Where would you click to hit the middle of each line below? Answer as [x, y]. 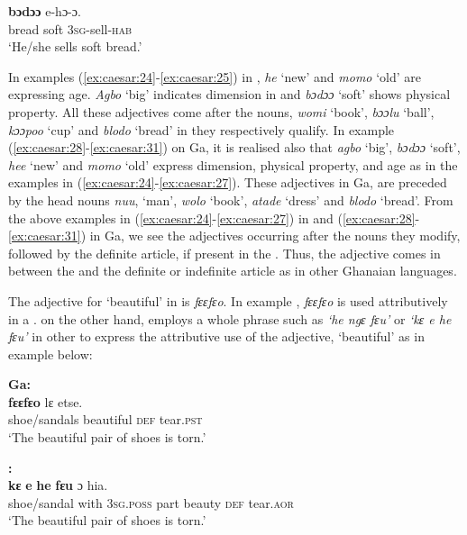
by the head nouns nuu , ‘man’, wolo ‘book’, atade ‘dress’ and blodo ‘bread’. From [231, 199]
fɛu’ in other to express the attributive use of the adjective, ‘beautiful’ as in [216, 336]
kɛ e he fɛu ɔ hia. [58, 485]
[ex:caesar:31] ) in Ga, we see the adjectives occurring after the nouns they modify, [234, 236]
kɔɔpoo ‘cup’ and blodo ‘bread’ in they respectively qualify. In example [201, 129]
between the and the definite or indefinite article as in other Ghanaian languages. [233, 271]
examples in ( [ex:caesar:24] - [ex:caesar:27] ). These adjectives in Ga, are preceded [228, 182]
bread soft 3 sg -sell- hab [70, 28]
